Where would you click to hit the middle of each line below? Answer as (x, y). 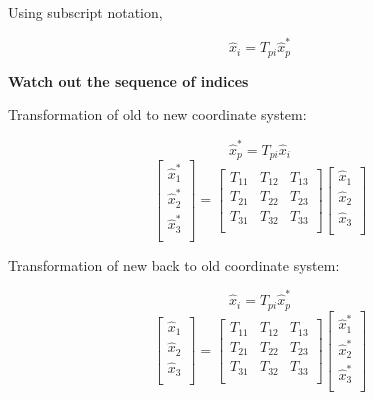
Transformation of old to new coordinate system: (157, 114)
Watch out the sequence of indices (128, 80)
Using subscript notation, (85, 12)
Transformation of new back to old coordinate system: (174, 264)
